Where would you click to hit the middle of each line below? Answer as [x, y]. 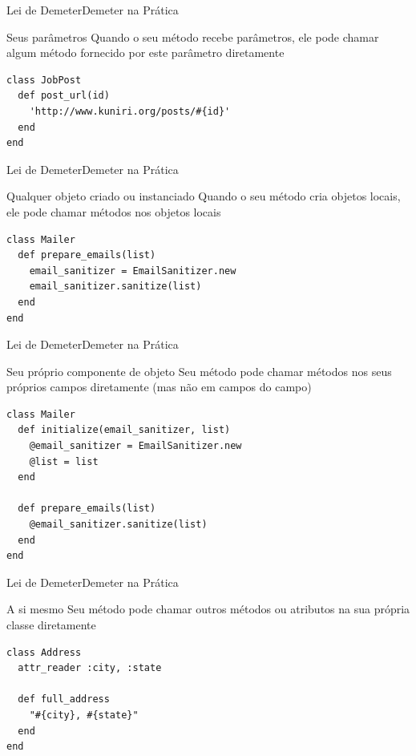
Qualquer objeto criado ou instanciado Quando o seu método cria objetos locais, [204, 196]
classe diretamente [51, 625]
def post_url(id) [64, 96]
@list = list [64, 461]
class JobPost [44, 80]
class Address [44, 652]
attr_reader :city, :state [90, 668]
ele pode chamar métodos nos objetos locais [114, 211]
